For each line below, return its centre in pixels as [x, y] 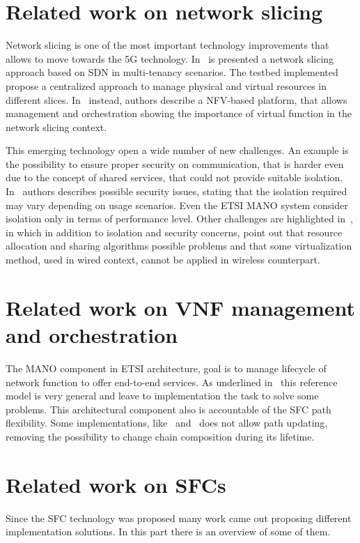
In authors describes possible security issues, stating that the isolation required [177, 191]
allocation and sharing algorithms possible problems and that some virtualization [179, 246]
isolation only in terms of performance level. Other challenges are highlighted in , [180, 219]
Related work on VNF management [181, 307]
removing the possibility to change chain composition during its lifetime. [160, 436]
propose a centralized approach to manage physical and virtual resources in [166, 85]
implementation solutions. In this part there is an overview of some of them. [168, 531]
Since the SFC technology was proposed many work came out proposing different [179, 518]
